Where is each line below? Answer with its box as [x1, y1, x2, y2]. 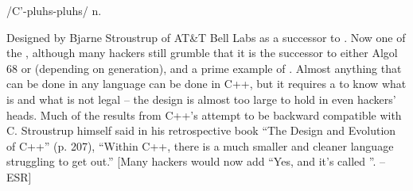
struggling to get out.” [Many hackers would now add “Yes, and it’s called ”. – [6, 153, 385, 170]
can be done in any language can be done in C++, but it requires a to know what [6, 75, 407, 92]
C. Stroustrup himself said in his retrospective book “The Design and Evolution [6, 122, 396, 139]
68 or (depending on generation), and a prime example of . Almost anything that [6, 59, 402, 76]
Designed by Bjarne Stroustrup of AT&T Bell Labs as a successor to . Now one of [6, 29, 406, 45]
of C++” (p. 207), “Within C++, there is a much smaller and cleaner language [6, 137, 394, 154]
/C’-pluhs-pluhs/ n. [6, 2, 102, 18]
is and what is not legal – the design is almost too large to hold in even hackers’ [6, 90, 396, 107]
